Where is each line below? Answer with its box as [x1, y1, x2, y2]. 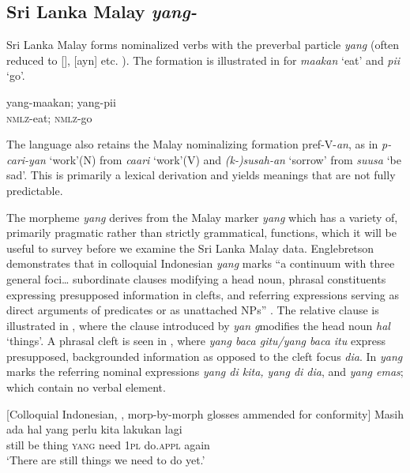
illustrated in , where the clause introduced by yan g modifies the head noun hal [6, 317, 390, 333]
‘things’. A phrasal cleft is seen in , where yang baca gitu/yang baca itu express [6, 332, 386, 349]
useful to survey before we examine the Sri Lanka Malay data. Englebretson [6, 239, 374, 256]
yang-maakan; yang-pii [6, 93, 116, 110]
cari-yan [6, 151, 46, 167]
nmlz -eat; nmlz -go [6, 109, 92, 126]
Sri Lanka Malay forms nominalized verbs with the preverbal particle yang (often [6, 36, 400, 53]
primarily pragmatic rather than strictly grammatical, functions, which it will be [6, 224, 397, 241]
